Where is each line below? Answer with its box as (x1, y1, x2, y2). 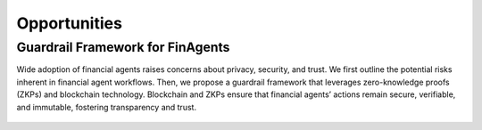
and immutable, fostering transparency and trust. (16, 102, 196, 112)
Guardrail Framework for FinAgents (16, 39, 230, 55)
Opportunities (16, 13, 122, 33)
